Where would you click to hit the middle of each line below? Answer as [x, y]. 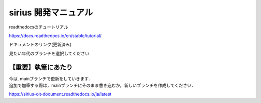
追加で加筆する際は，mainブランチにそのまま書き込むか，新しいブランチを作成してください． [102, 85]
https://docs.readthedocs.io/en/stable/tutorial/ [55, 36]
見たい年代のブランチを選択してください [49, 53]
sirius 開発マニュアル [51, 13]
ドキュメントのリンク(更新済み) [40, 45]
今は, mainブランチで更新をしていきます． [51, 78]
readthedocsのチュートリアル [39, 27]
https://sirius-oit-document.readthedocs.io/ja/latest [60, 94]
